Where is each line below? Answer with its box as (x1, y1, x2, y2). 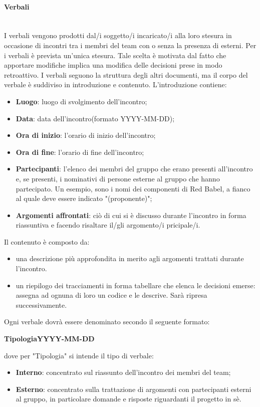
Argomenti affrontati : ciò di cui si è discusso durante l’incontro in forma (16, 210, 246, 220)
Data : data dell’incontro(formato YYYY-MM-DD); (16, 113, 175, 123)
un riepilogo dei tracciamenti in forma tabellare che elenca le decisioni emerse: (16, 280, 255, 290)
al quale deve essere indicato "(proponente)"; (16, 193, 152, 203)
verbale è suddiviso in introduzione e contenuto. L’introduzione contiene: (4, 79, 227, 90)
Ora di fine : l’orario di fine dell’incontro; (16, 146, 144, 157)
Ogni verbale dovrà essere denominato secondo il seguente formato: (4, 316, 210, 327)
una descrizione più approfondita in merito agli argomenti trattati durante (16, 253, 244, 264)
